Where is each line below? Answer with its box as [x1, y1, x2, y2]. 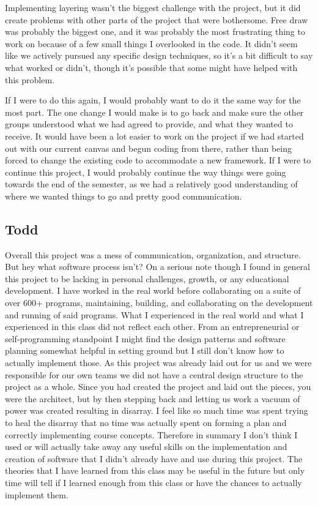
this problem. [5, 73, 55, 86]
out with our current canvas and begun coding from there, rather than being [5, 141, 292, 154]
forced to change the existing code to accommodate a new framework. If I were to [5, 154, 311, 166]
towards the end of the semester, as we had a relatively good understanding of [5, 178, 298, 190]
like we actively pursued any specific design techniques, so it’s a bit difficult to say [5, 49, 313, 62]
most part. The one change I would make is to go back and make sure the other [5, 105, 304, 118]
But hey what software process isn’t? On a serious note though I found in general [5, 260, 310, 273]
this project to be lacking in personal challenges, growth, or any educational [5, 272, 289, 285]
